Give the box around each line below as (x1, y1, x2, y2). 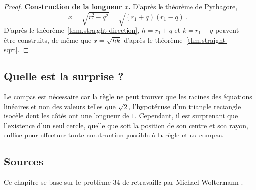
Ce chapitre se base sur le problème (4, 177, 111, 187)
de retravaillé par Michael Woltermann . (122, 177, 243, 187)
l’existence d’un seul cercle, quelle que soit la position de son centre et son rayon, (4, 120, 248, 130)
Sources (4, 154, 44, 169)
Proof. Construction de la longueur (4, 1, 122, 11)
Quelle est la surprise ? (4, 68, 124, 83)
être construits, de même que (4, 34, 92, 45)
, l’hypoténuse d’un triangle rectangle (128, 101, 241, 111)
